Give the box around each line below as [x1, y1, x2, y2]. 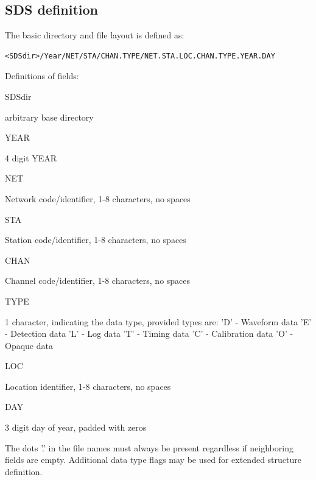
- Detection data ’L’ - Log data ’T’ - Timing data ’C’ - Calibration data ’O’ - [5, 327, 293, 340]
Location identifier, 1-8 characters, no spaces [5, 379, 171, 392]
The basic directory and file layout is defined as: [5, 29, 184, 41]
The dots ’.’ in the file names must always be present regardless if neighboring [5, 441, 293, 454]
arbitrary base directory [5, 110, 94, 123]
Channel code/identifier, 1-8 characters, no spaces [5, 274, 191, 287]
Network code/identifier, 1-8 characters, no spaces [5, 192, 191, 205]
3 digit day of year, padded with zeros [5, 421, 147, 434]
